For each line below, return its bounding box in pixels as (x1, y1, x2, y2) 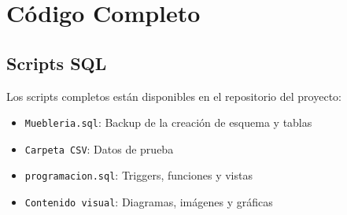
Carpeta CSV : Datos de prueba (24, 140, 174, 157)
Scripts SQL (6, 50, 107, 75)
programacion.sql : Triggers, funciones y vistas (24, 167, 253, 183)
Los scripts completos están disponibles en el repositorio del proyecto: (6, 87, 341, 104)
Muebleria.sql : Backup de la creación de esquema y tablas (24, 114, 312, 131)
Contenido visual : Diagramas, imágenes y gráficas (24, 194, 273, 210)
